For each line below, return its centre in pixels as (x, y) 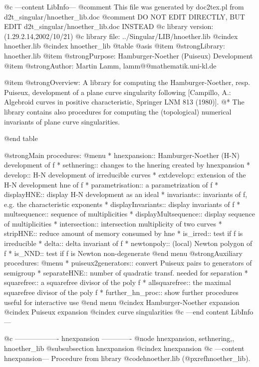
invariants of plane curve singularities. (62, 121)
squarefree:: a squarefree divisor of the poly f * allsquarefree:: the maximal (118, 282)
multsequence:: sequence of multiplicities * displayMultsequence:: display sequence (129, 214)
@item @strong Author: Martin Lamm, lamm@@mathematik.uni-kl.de (110, 65)
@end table (21, 138)
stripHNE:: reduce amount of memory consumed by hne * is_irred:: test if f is (124, 233)
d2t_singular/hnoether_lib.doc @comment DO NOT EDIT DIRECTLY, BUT (125, 16)
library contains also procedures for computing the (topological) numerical (118, 111)
